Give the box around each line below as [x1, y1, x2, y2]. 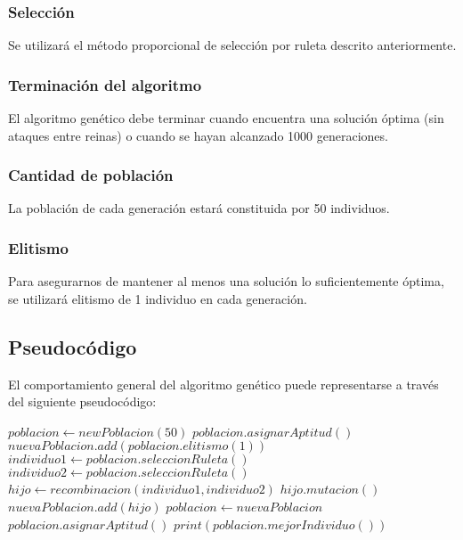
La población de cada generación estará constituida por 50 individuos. [8, 199, 390, 217]
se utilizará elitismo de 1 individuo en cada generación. [8, 289, 307, 307]
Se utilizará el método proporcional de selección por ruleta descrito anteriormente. [8, 36, 457, 54]
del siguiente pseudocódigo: [8, 392, 157, 411]
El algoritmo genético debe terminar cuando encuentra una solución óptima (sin [8, 109, 444, 127]
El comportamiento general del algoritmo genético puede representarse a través [8, 374, 439, 393]
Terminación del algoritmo [8, 73, 202, 95]
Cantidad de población [8, 164, 174, 186]
